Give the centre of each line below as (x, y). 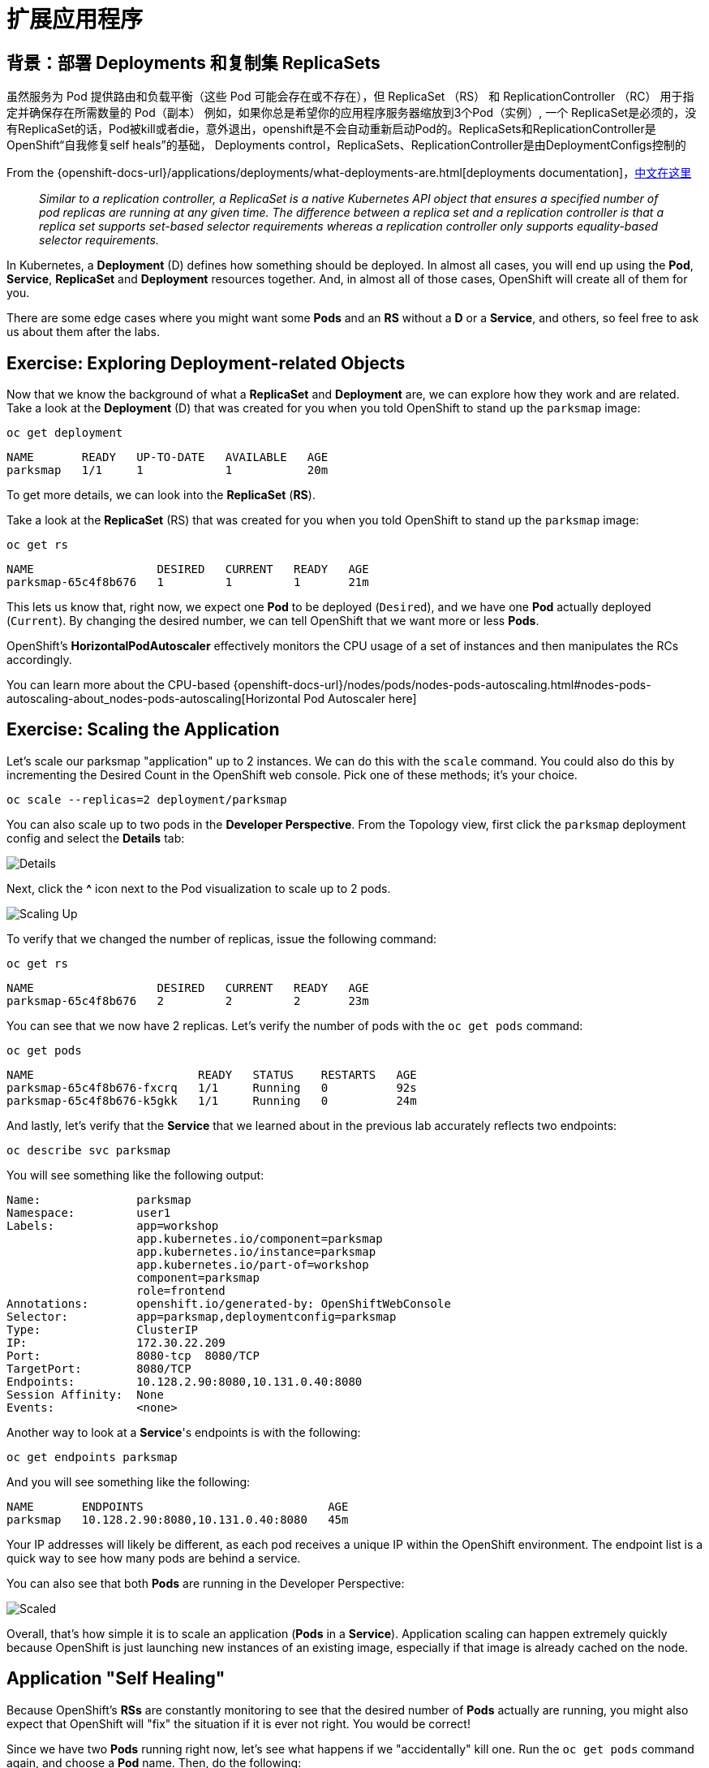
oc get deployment (65, 433)
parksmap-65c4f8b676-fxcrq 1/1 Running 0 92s (212, 1087)
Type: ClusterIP (103, 1329)
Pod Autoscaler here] (360, 699)
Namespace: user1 (89, 1212)
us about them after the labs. (84, 332)
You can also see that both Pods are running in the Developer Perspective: (206, 1583)
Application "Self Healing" (116, 1679)
